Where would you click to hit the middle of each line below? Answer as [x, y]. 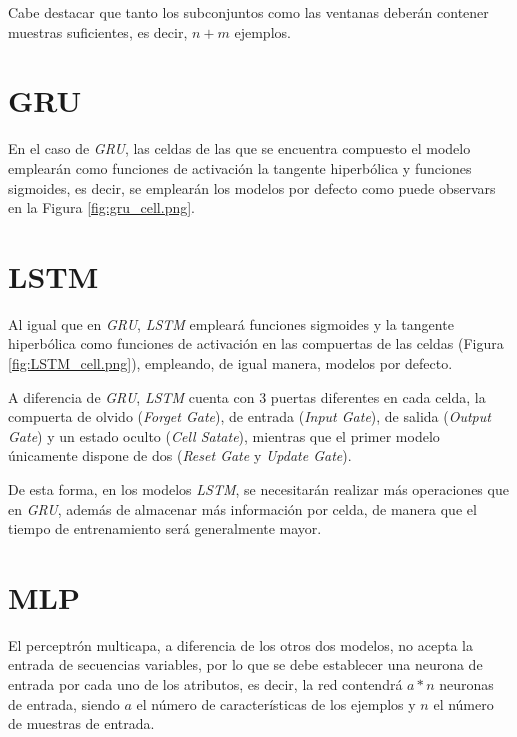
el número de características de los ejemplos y [276, 703]
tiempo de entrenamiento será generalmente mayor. [165, 528]
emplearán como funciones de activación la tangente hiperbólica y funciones [240, 167]
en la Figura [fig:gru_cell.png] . [102, 207]
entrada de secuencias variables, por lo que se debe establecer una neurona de [245, 664]
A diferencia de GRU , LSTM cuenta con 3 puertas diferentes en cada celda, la [247, 396]
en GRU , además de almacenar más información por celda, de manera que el [242, 508]
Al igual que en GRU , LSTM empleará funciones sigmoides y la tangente [231, 323]
